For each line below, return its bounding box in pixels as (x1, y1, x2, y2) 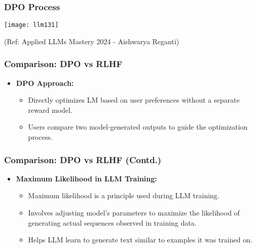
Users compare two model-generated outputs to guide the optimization (28, 121, 248, 132)
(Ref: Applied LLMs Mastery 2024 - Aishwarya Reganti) (4, 36, 179, 46)
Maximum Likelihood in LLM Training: (16, 173, 157, 183)
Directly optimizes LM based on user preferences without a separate (28, 95, 240, 105)
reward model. (28, 104, 72, 115)
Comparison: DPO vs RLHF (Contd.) (4, 153, 162, 166)
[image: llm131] (4, 21, 59, 29)
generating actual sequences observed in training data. (28, 217, 197, 228)
